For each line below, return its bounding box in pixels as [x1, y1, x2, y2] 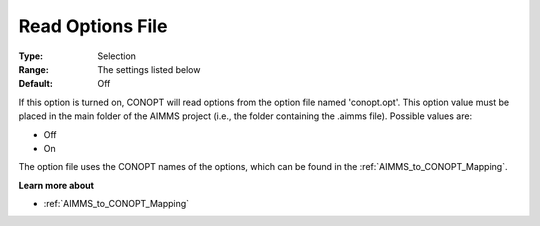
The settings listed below [97, 63, 201, 75]
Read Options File [18, 15, 168, 37]
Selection [97, 50, 137, 62]
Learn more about [18, 179, 95, 191]
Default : [18, 78, 54, 90]
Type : [18, 50, 44, 62]
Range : [18, 63, 49, 75]
